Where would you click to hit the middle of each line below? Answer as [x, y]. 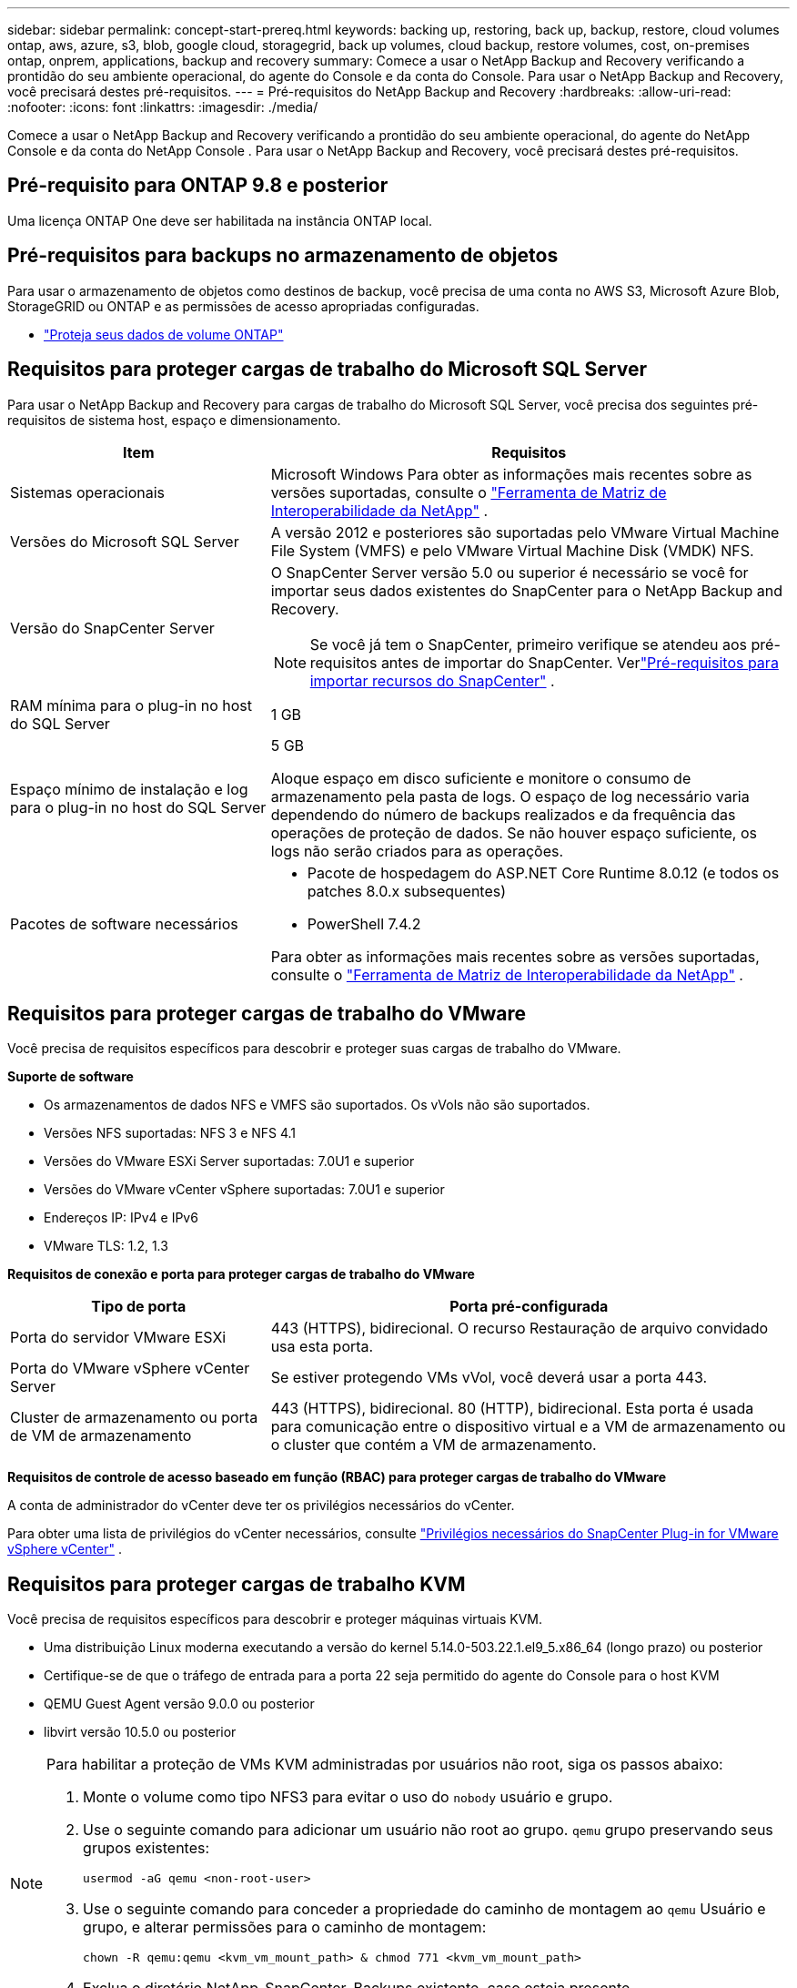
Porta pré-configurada [529, 1307]
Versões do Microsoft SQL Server [125, 541]
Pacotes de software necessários [124, 923]
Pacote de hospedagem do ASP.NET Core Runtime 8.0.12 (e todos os [543, 872]
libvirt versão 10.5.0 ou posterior [140, 1732]
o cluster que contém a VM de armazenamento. [434, 1445]
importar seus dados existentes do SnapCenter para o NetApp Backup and [527, 590]
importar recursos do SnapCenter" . [432, 680]
